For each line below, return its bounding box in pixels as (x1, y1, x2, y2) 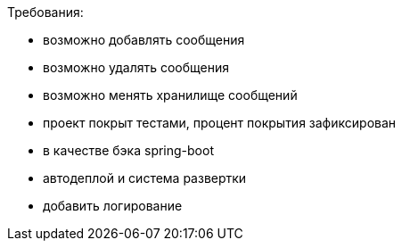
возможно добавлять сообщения (43, 32, 245, 47)
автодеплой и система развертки (43, 170, 247, 186)
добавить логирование (43, 198, 183, 213)
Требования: (7, 4, 84, 20)
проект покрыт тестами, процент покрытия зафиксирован (43, 115, 397, 130)
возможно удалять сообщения (43, 60, 230, 75)
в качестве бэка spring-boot (43, 143, 214, 158)
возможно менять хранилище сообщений (43, 87, 298, 103)
